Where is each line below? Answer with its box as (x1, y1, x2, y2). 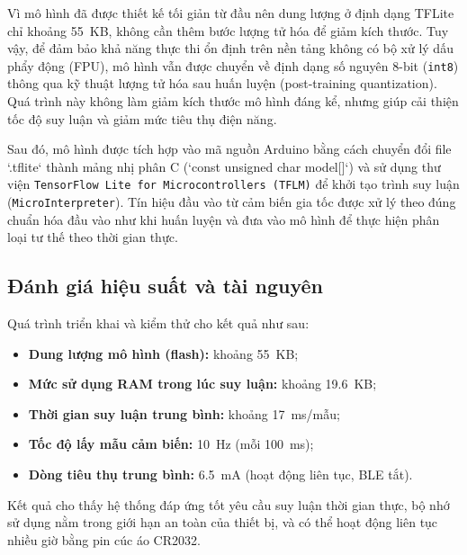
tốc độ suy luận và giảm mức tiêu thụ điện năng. (7, 109, 277, 128)
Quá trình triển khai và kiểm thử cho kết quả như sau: (7, 314, 310, 333)
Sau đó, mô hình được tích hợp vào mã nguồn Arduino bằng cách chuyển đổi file (7, 139, 452, 158)
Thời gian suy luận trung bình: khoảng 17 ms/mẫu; (28, 404, 340, 423)
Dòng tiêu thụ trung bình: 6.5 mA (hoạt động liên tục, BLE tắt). (28, 465, 413, 484)
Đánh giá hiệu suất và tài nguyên (7, 272, 323, 300)
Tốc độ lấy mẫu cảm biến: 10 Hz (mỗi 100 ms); (28, 434, 314, 453)
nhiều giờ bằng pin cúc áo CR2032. (7, 530, 201, 549)
